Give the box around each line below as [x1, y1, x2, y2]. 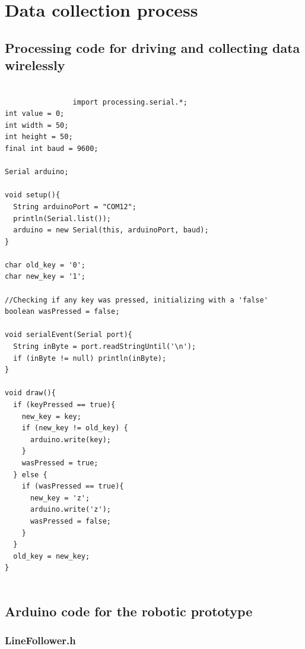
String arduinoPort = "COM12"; [13, 202, 136, 211]
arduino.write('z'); [30, 505, 111, 514]
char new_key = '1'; [5, 272, 86, 281]
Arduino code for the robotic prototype [5, 601, 253, 620]
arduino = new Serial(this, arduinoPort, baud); [13, 226, 209, 235]
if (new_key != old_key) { [21, 424, 128, 433]
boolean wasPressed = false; [5, 307, 120, 316]
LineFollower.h [5, 633, 76, 648]
